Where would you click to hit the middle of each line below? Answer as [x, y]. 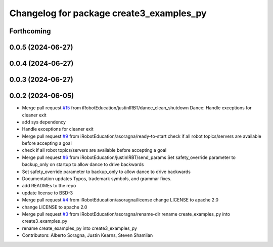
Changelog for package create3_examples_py [108, 13]
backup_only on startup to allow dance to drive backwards [83, 164]
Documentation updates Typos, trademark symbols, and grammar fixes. [97, 179]
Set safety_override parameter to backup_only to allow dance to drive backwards [106, 172]
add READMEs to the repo [49, 186]
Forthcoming [30, 31]
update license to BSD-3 [48, 193]
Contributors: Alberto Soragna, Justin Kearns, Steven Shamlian [87, 235]
